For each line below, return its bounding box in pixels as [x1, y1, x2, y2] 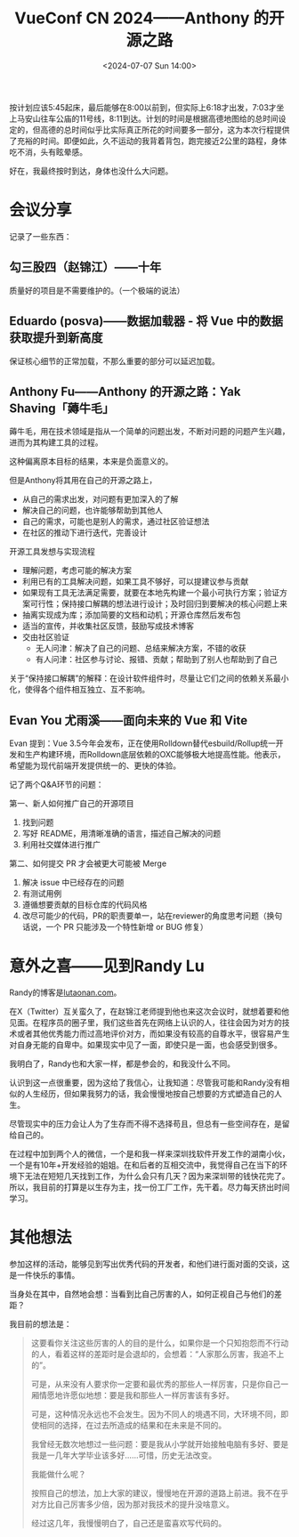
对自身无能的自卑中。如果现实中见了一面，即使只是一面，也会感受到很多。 [9, 1039, 282, 1050]
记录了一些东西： [9, 231, 72, 241]
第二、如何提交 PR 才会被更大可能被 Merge [9, 858, 167, 869]
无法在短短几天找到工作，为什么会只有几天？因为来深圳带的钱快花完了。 [24, 1171, 290, 1182]
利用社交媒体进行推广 [21, 839, 101, 850]
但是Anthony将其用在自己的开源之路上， [9, 475, 158, 486]
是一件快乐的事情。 [9, 1270, 80, 1280]
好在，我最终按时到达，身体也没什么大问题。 [9, 166, 174, 176]
